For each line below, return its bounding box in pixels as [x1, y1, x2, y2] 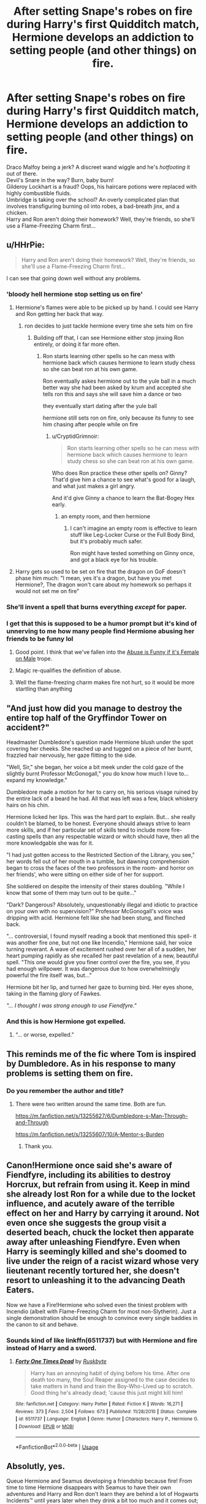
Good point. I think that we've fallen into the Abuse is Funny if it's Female [15, 648, 199, 656]
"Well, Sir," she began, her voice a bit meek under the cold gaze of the [6, 764, 184, 771]
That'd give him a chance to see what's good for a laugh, [51, 476, 196, 483]
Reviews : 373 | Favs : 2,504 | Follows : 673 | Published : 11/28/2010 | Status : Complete [15, 1408, 197, 1414]
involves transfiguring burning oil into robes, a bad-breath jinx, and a [6, 202, 180, 210]
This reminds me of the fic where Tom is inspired [6, 1049, 196, 1059]
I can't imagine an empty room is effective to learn [70, 524, 197, 532]
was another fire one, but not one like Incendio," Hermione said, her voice [6, 939, 193, 946]
